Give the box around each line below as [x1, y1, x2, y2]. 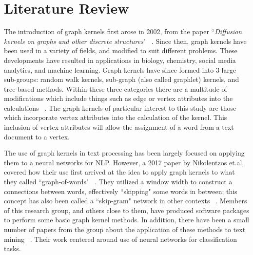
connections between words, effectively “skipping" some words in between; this [4, 186, 237, 196]
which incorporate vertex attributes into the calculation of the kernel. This [4, 112, 227, 122]
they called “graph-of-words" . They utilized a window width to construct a [4, 177, 233, 187]
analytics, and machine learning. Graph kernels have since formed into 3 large [4, 64, 236, 75]
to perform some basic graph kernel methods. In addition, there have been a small [4, 215, 249, 225]
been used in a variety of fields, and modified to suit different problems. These [4, 45, 237, 56]
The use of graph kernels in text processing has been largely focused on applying [4, 148, 245, 158]
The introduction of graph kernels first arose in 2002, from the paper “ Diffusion [4, 26, 242, 37]
